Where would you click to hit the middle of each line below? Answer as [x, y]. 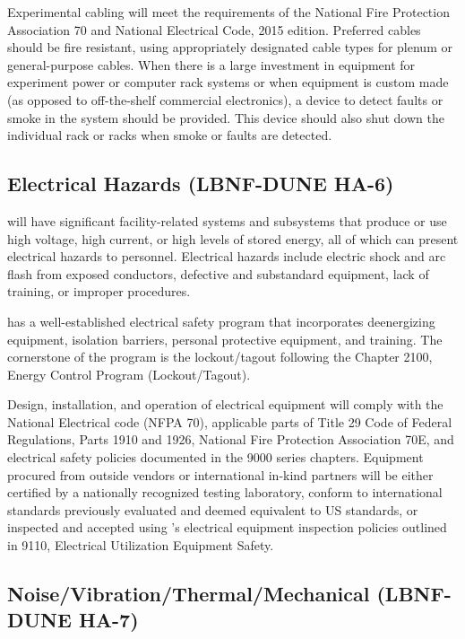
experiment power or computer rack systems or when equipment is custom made [228, 82]
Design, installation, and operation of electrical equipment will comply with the [225, 404]
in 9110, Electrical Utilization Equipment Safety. [141, 545]
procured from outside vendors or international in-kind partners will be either [220, 474]
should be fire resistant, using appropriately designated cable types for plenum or [230, 47]
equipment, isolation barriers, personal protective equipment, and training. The [225, 339]
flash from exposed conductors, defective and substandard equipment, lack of [218, 273]
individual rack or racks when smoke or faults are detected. [170, 135]
